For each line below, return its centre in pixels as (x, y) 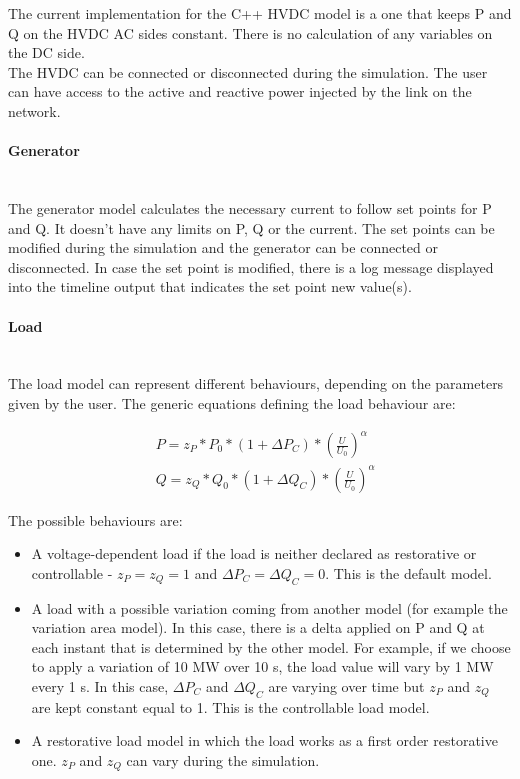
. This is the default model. (408, 572)
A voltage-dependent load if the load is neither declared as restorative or (254, 553)
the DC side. (46, 52)
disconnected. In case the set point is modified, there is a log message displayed (251, 266)
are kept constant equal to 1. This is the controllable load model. (230, 706)
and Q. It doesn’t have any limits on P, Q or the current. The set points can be (251, 227)
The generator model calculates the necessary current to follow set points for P (250, 207)
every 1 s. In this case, (100, 685)
